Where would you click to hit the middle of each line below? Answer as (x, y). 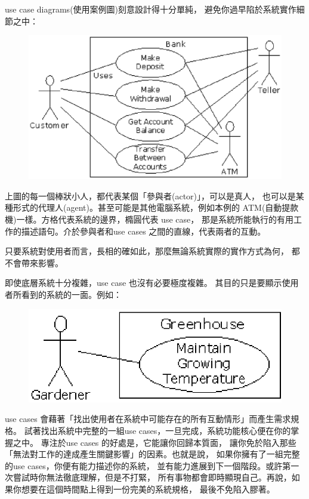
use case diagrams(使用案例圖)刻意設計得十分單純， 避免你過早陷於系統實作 (151, 9)
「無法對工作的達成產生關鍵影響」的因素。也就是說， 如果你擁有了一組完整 (152, 454)
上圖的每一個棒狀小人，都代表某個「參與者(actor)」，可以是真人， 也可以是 (150, 195)
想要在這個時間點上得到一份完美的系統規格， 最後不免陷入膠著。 (148, 489)
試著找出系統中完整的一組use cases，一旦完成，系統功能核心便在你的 (157, 430)
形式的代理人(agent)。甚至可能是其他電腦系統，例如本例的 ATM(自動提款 (156, 207)
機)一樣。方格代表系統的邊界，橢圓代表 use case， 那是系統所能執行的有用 (149, 219)
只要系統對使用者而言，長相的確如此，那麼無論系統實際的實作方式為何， (147, 251)
